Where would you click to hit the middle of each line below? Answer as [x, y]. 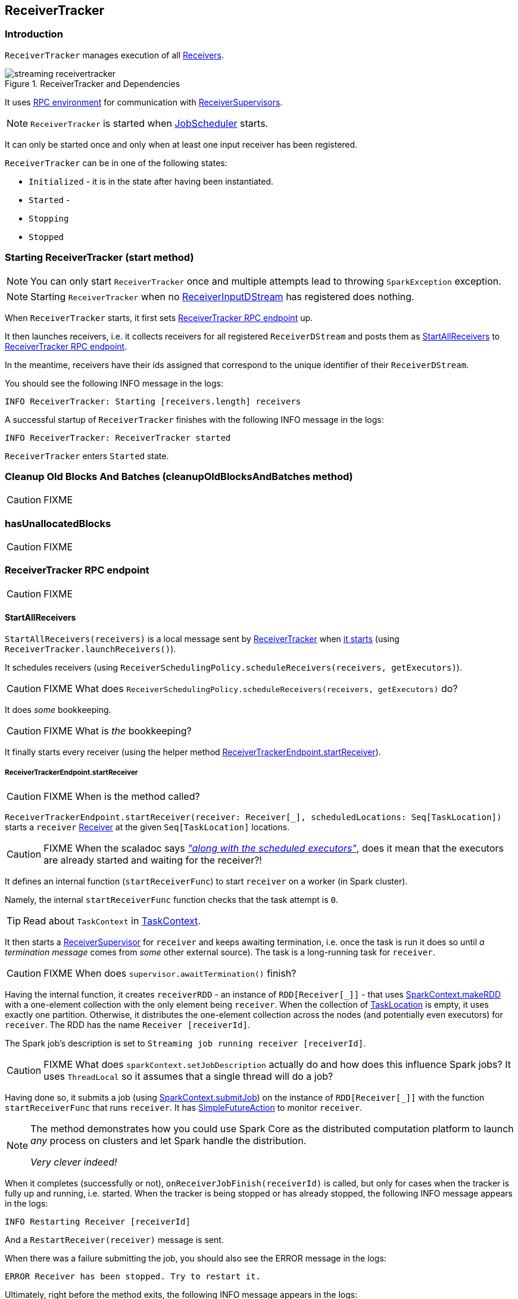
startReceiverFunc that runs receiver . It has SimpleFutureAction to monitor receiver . [184, 1107]
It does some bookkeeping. [58, 710]
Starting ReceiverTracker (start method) [99, 258]
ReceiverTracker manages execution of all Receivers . [114, 55]
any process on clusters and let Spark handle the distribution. [168, 1140]
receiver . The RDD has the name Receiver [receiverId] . [127, 1024]
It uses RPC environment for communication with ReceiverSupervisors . [144, 102]
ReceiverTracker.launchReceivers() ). [91, 649]
